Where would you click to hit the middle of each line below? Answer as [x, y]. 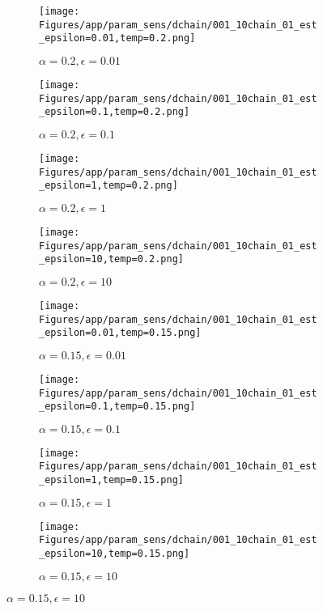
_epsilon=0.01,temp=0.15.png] [120, 333]
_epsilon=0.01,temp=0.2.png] [117, 38]
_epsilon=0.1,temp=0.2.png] [115, 112]
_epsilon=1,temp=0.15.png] [111, 480]
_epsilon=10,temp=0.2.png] [111, 259]
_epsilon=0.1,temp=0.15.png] [117, 407]
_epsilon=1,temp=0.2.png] [108, 186]
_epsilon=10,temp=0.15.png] [115, 554]
